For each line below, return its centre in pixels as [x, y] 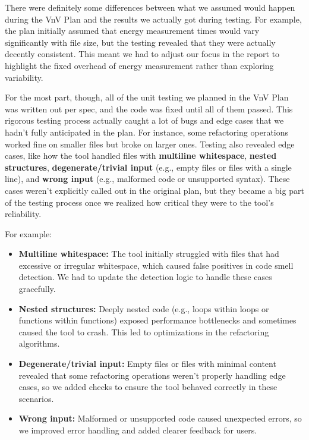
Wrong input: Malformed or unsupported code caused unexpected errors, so [160, 418]
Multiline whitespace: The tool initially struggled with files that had [149, 254]
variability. [24, 77]
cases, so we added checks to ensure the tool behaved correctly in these [148, 387]
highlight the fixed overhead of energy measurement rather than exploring [139, 65]
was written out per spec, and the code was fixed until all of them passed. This [149, 109]
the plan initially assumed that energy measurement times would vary [132, 31]
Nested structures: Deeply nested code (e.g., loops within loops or [144, 308]
